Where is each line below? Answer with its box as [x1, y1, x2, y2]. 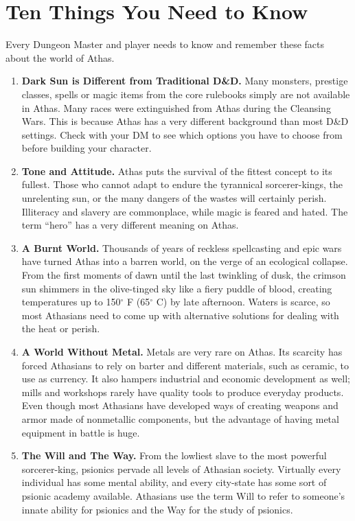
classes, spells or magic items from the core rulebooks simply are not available [21, 86, 350, 101]
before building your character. [21, 141, 152, 155]
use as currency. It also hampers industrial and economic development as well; [21, 371, 350, 386]
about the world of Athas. [5, 50, 115, 65]
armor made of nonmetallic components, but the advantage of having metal [21, 411, 339, 426]
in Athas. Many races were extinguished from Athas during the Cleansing [21, 100, 331, 115]
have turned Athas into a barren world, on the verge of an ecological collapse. [21, 254, 348, 268]
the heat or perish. [21, 321, 100, 336]
